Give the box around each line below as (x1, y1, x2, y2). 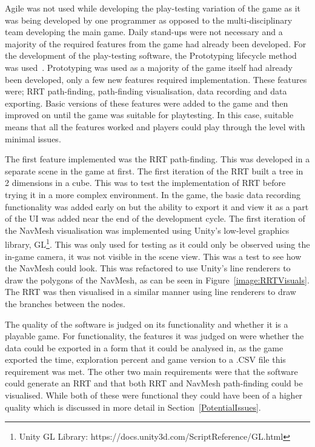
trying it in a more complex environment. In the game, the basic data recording (5, 188, 300, 200)
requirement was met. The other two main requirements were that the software (5, 365, 298, 377)
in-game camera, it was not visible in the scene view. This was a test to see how (5, 250, 302, 262)
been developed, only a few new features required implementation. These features (5, 73, 307, 85)
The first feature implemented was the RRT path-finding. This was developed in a (5, 153, 310, 165)
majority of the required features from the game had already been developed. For (5, 37, 307, 50)
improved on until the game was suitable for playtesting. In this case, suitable (5, 108, 294, 121)
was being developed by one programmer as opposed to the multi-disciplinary (5, 13, 293, 26)
